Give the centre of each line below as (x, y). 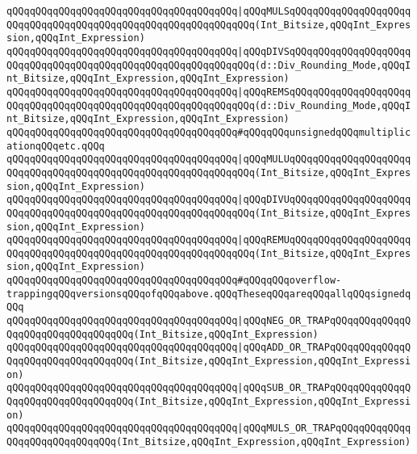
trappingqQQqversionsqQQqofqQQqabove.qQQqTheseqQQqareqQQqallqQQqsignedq (209, 294)
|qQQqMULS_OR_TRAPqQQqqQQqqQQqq (324, 429)
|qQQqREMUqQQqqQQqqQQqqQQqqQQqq (324, 240)
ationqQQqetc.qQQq (56, 146)
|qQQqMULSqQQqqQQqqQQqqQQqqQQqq (324, 11)
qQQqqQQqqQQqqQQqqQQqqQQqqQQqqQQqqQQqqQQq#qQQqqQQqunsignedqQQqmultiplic (209, 132)
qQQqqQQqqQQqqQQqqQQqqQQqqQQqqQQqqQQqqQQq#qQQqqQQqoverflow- (174, 281)
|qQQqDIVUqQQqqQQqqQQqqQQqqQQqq (324, 200)
